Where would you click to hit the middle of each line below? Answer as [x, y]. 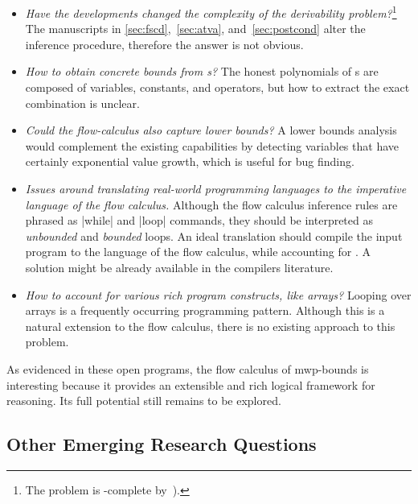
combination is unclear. [82, 103]
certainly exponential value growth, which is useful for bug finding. [190, 161]
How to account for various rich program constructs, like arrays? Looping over [218, 294]
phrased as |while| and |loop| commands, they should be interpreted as [199, 220]
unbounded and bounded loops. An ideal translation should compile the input [214, 235]
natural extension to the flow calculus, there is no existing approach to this [210, 326]
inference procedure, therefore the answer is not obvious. [164, 44]
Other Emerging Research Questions [162, 444]
